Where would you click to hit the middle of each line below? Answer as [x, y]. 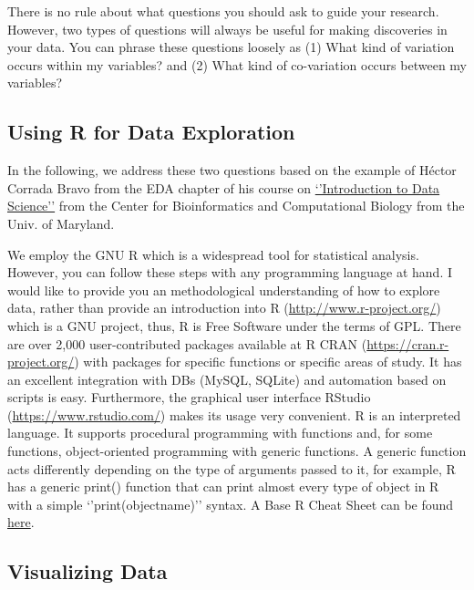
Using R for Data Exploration [151, 132]
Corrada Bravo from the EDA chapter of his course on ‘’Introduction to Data [224, 187]
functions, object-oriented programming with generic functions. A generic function [237, 451]
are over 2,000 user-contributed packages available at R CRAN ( [187, 343]
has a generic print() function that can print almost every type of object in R [223, 486]
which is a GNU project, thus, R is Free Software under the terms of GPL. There [234, 325]
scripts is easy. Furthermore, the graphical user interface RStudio [189, 397]
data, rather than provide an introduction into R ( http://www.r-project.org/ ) [224, 308]
